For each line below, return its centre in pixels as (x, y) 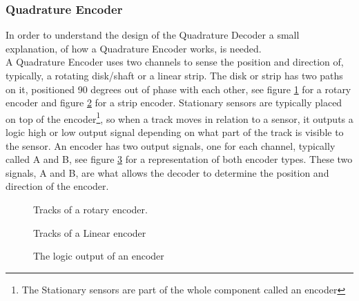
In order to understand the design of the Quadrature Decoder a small (153, 35)
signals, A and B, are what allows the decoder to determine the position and (167, 172)
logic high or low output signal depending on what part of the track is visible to (175, 132)
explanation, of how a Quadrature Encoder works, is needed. (134, 48)
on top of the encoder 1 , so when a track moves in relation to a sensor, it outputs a (179, 117)
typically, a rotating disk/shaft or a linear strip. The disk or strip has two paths (174, 75)
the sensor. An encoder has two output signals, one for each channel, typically (171, 145)
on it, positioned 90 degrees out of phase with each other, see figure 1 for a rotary (178, 89)
